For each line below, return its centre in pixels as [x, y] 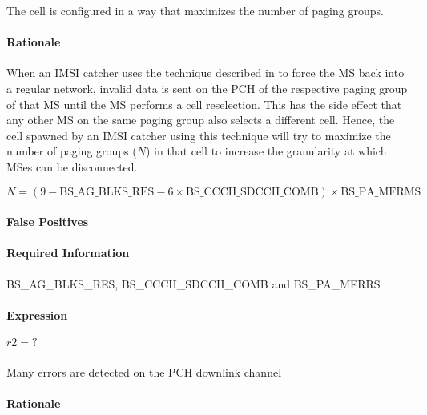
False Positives [48, 222]
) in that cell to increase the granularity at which [266, 151]
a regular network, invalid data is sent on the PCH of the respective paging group [207, 88]
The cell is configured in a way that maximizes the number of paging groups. [195, 10]
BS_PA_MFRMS [381, 192]
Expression [37, 314]
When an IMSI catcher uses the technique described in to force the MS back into [205, 73]
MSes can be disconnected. [72, 166]
